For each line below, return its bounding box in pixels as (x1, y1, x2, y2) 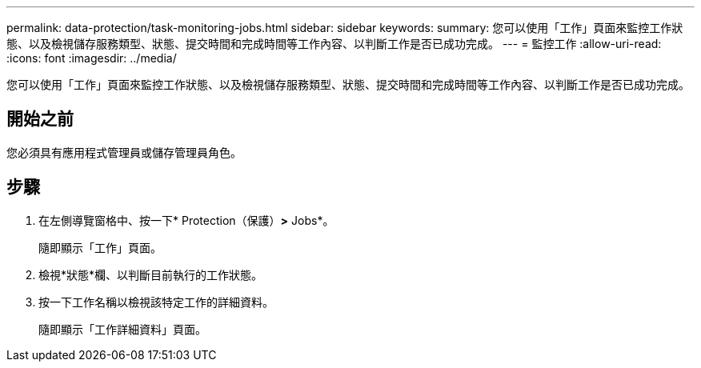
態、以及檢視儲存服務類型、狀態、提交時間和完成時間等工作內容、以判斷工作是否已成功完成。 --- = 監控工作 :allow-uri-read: (6, 37, 662, 50)
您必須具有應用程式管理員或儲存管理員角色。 (6, 145, 242, 159)
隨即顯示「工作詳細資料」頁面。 (38, 322, 206, 336)
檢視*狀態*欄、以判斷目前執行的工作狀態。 (38, 267, 263, 282)
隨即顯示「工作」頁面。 (38, 240, 162, 254)
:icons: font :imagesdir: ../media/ (6, 51, 177, 65)
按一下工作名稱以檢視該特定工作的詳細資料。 (38, 294, 274, 309)
